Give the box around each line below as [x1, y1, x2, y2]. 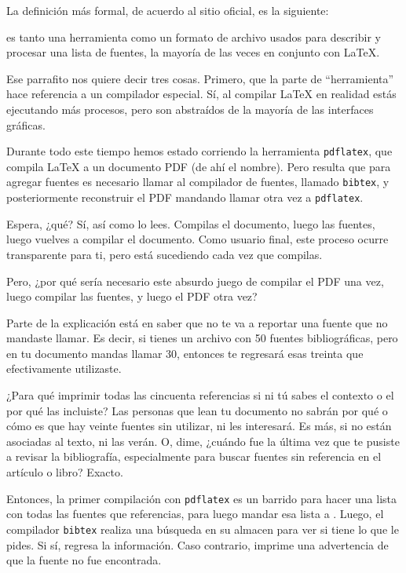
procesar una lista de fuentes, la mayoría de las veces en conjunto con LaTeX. [6, 44, 380, 60]
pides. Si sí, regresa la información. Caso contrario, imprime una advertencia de [6, 536, 389, 553]
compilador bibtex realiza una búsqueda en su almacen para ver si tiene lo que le [6, 520, 399, 537]
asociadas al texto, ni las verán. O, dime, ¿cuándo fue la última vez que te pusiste [6, 432, 400, 449]
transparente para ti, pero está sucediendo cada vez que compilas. [6, 246, 323, 262]
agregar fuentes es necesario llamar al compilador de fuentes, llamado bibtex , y [6, 173, 390, 190]
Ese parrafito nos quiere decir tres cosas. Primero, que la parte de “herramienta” [6, 70, 394, 86]
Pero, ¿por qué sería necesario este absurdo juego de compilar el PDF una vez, [6, 272, 384, 289]
